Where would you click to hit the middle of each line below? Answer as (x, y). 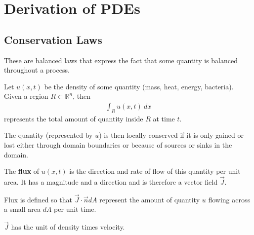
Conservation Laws (53, 39)
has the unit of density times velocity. (68, 227)
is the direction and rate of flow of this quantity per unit (155, 171)
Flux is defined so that (38, 199)
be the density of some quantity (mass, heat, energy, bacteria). (139, 86)
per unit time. (75, 209)
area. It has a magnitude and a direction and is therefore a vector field (111, 181)
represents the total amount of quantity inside (74, 118)
